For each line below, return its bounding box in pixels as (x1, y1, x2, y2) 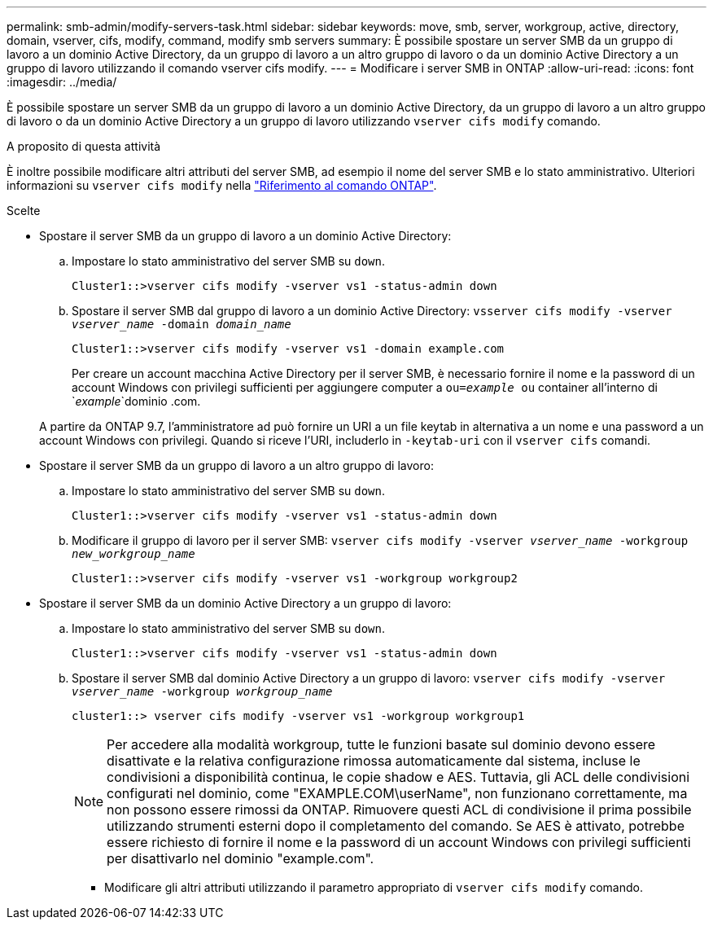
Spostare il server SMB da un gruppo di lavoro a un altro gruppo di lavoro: (39, 459, 434, 472)
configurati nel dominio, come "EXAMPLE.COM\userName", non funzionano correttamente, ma (107, 785, 688, 801)
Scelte (7, 204, 41, 217)
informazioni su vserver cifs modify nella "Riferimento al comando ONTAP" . (7, 178, 437, 192)
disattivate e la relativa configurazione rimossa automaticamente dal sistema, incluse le (107, 753, 641, 769)
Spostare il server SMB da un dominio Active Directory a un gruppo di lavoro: (39, 596, 452, 610)
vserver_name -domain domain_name (72, 318, 291, 331)
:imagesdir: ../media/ (7, 75, 117, 89)
